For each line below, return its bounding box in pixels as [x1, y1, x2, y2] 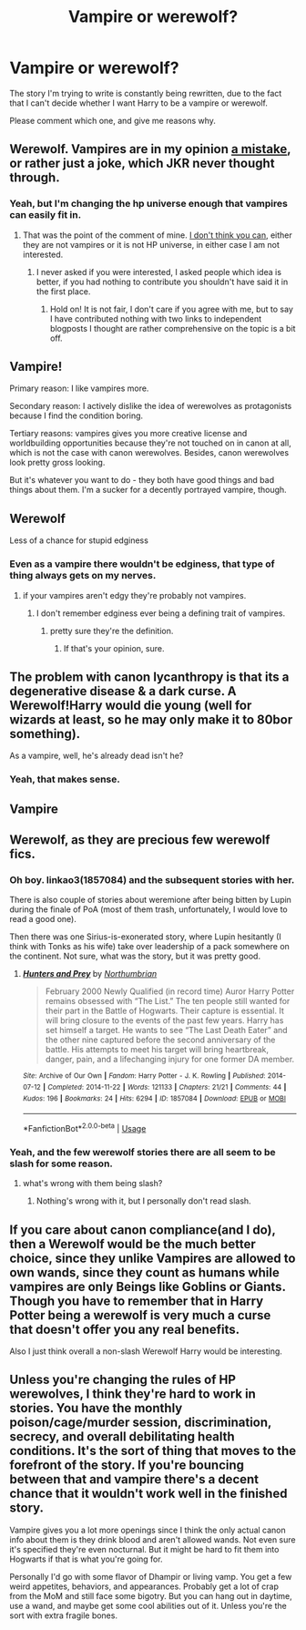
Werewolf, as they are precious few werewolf [9, 832, 270, 848]
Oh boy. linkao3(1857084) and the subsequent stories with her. [9, 873, 295, 886]
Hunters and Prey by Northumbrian [22, 969, 158, 979]
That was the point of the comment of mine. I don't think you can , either [22, 230, 293, 241]
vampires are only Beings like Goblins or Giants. [9, 1278, 286, 1295]
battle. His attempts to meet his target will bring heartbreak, [45, 1044, 270, 1055]
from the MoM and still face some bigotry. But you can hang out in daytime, [9, 1590, 293, 1601]
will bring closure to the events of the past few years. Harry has [45, 1015, 284, 1026]
